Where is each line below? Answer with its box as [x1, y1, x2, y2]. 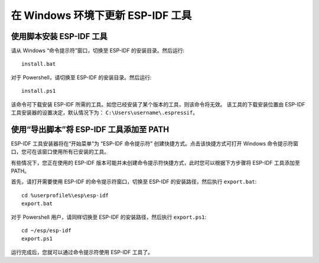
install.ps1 [21, 87, 56, 95]
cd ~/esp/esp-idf [21, 228, 71, 234]
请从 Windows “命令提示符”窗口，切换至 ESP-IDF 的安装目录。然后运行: [11, 47, 185, 54]
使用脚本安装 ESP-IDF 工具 [11, 31, 108, 41]
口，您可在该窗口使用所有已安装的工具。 [11, 148, 109, 155]
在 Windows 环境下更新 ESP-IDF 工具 [11, 9, 192, 22]
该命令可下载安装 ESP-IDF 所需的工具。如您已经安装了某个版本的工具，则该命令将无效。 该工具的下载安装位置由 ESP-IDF [11, 100, 305, 108]
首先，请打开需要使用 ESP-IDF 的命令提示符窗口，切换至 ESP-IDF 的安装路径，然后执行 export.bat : [11, 178, 257, 186]
